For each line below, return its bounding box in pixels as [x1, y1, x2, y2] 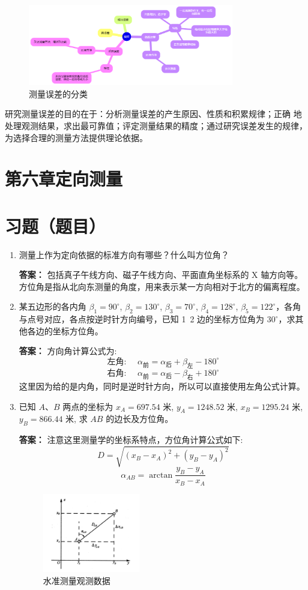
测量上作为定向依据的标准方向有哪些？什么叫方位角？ [19, 248, 229, 260]
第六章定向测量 [5, 166, 123, 191]
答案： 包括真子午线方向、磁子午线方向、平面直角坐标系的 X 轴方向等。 [19, 268, 303, 281]
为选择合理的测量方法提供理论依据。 [5, 131, 148, 143]
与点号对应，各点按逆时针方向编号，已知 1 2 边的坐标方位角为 [19, 313, 265, 325]
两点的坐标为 [62, 400, 113, 412]
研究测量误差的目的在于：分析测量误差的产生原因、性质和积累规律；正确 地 [5, 107, 302, 120]
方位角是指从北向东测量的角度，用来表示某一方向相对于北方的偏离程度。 [19, 280, 305, 292]
